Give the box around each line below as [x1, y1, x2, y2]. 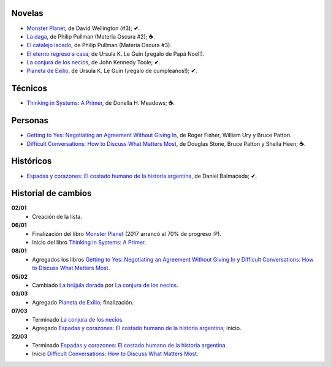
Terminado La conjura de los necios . [32, 316, 124, 323]
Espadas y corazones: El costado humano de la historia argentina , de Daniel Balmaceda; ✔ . [26, 172, 257, 180]
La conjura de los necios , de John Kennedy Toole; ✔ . [26, 59, 161, 66]
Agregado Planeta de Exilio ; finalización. [32, 298, 134, 306]
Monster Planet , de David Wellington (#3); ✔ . [26, 25, 140, 32]
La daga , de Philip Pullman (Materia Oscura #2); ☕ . [26, 32, 156, 40]
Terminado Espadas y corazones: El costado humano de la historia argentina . [32, 341, 227, 349]
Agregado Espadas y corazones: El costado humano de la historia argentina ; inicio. [32, 324, 242, 331]
